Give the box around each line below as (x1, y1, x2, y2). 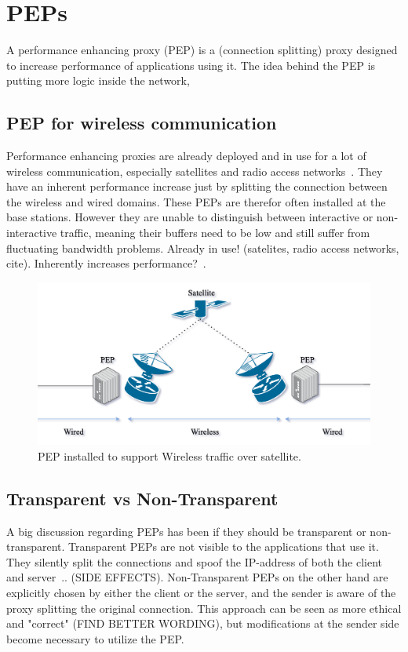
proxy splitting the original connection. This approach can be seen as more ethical (6, 599, 402, 616)
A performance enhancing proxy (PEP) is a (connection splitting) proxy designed (6, 42, 398, 58)
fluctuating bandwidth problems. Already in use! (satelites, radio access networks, (6, 239, 399, 256)
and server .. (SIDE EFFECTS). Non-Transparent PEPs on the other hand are (6, 569, 388, 585)
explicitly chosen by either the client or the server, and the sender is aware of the (6, 585, 396, 601)
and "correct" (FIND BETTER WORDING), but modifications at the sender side (6, 615, 399, 632)
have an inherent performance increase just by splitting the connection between (6, 178, 388, 195)
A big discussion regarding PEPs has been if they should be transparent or (6, 523, 366, 539)
